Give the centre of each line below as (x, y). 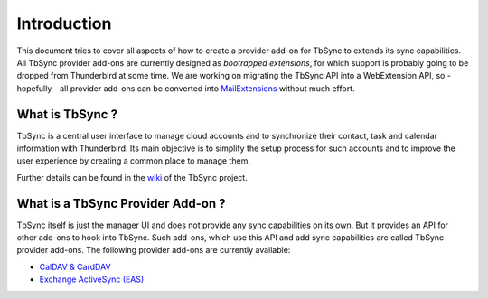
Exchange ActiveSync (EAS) (92, 279)
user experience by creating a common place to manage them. (133, 161)
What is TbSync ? (67, 114)
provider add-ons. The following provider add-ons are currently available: (154, 250)
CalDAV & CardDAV (75, 266)
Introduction (64, 23)
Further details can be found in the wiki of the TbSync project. (132, 177)
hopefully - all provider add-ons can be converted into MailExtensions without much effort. (186, 88)
